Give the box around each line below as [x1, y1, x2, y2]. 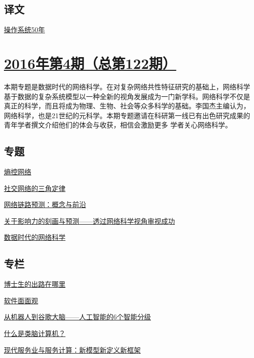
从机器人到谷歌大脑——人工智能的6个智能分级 [4, 312, 151, 322]
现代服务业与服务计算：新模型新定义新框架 [4, 344, 141, 355]
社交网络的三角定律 [4, 183, 65, 193]
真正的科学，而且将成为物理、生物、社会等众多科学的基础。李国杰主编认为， [4, 101, 250, 111]
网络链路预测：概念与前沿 [4, 199, 86, 210]
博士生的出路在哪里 [4, 279, 65, 289]
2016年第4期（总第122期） [4, 53, 176, 73]
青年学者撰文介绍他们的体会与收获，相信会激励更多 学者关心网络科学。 [4, 120, 232, 130]
